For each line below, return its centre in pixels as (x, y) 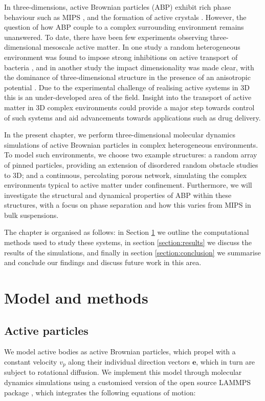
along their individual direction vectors (129, 362)
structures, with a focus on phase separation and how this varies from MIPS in (128, 205)
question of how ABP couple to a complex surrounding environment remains (124, 27)
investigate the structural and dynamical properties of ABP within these (118, 195)
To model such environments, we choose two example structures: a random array (131, 155)
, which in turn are (226, 362)
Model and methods (76, 298)
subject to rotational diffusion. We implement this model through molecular (123, 372)
